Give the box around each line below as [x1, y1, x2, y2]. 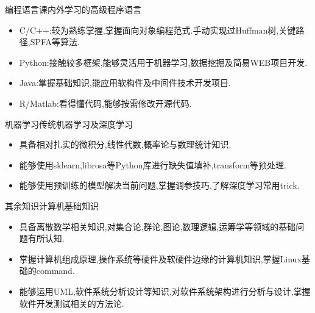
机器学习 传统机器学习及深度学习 [5, 117, 133, 130]
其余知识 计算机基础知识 [5, 199, 99, 212]
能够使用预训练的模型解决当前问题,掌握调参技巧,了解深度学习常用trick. [19, 179, 300, 192]
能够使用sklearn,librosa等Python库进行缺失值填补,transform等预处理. [19, 158, 286, 171]
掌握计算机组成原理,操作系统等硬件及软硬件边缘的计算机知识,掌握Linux [19, 252, 302, 265]
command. [36, 264, 75, 277]
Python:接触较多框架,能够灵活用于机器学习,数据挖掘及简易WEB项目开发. [19, 56, 308, 68]
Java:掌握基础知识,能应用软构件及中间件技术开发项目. [19, 76, 231, 89]
